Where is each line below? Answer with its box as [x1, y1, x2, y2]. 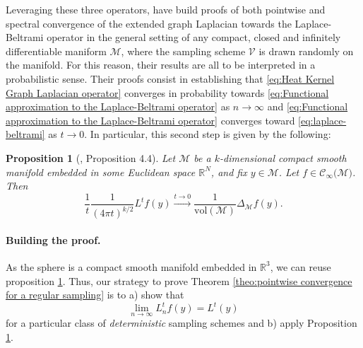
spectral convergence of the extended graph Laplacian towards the [6, 16, 292, 30]
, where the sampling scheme [121, 43, 246, 58]
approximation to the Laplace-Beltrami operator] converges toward [6, 112, 295, 127]
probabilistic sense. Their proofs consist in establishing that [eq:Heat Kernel [6, 71, 335, 86]
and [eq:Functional [267, 99, 348, 114]
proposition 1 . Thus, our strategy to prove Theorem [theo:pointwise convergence [6, 273, 352, 288]
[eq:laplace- [298, 112, 347, 127]
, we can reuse [270, 259, 331, 274]
